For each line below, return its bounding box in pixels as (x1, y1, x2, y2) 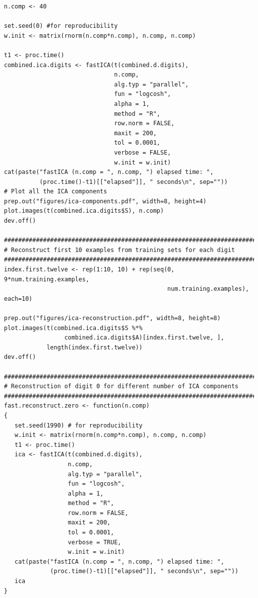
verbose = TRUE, (67, 538, 122, 546)
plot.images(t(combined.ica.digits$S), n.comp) (4, 207, 164, 215)
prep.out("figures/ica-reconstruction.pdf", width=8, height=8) (4, 315, 221, 322)
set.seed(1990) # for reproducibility (14, 422, 143, 429)
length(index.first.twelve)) (46, 343, 143, 351)
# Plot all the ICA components (4, 188, 107, 195)
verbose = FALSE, (114, 149, 171, 156)
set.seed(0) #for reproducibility (4, 22, 118, 30)
